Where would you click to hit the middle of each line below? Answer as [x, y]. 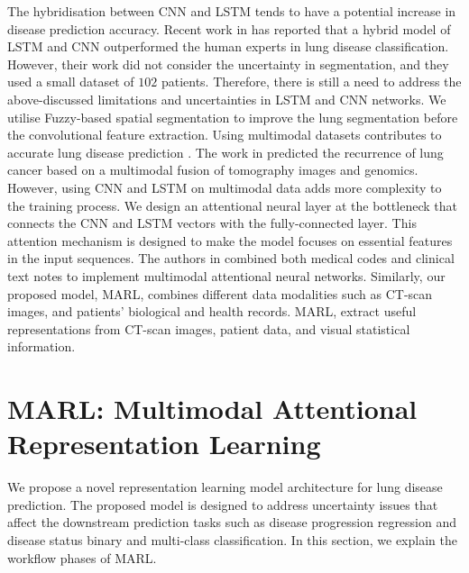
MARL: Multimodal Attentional [212, 409]
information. [41, 346]
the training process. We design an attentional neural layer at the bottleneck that [232, 205]
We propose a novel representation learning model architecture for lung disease [225, 487]
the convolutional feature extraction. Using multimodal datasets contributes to [225, 135]
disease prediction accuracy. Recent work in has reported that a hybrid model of [229, 28]
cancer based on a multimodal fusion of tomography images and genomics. [213, 170]
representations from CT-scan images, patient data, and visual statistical [209, 328]
